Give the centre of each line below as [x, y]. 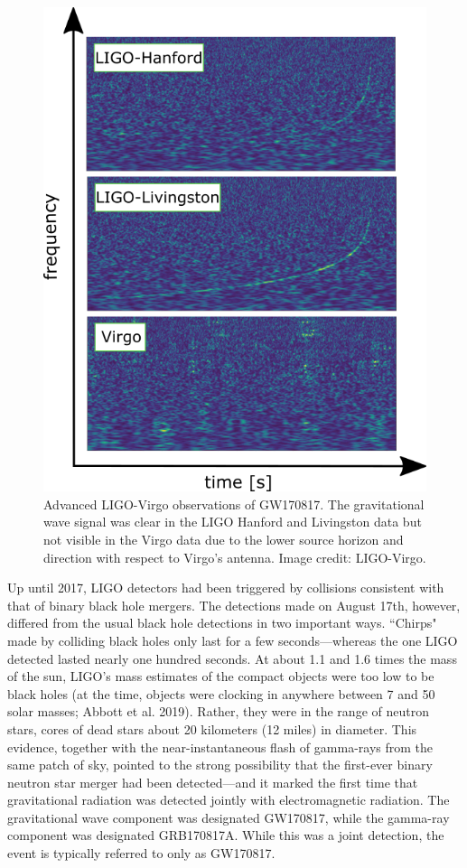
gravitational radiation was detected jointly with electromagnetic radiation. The [229, 800]
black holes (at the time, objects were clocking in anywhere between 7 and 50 [221, 693]
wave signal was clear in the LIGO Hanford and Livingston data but [233, 522]
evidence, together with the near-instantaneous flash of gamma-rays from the [220, 747]
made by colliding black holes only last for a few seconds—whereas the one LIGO [233, 640]
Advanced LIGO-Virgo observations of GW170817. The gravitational [234, 504]
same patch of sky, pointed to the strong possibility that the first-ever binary [220, 765]
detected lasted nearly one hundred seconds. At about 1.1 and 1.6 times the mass [232, 658]
